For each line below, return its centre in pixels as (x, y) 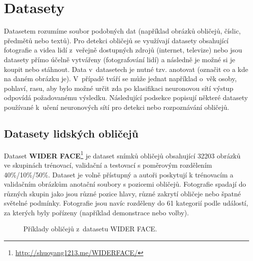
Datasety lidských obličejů (71, 133)
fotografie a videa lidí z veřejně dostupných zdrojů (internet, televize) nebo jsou (123, 50)
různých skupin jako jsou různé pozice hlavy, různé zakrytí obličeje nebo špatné (122, 193)
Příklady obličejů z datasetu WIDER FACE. (90, 229)
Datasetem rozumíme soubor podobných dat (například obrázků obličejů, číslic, (122, 31)
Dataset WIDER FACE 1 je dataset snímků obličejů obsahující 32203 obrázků (122, 155)
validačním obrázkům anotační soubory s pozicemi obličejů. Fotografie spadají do (125, 184)
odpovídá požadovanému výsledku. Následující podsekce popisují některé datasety (126, 97)
